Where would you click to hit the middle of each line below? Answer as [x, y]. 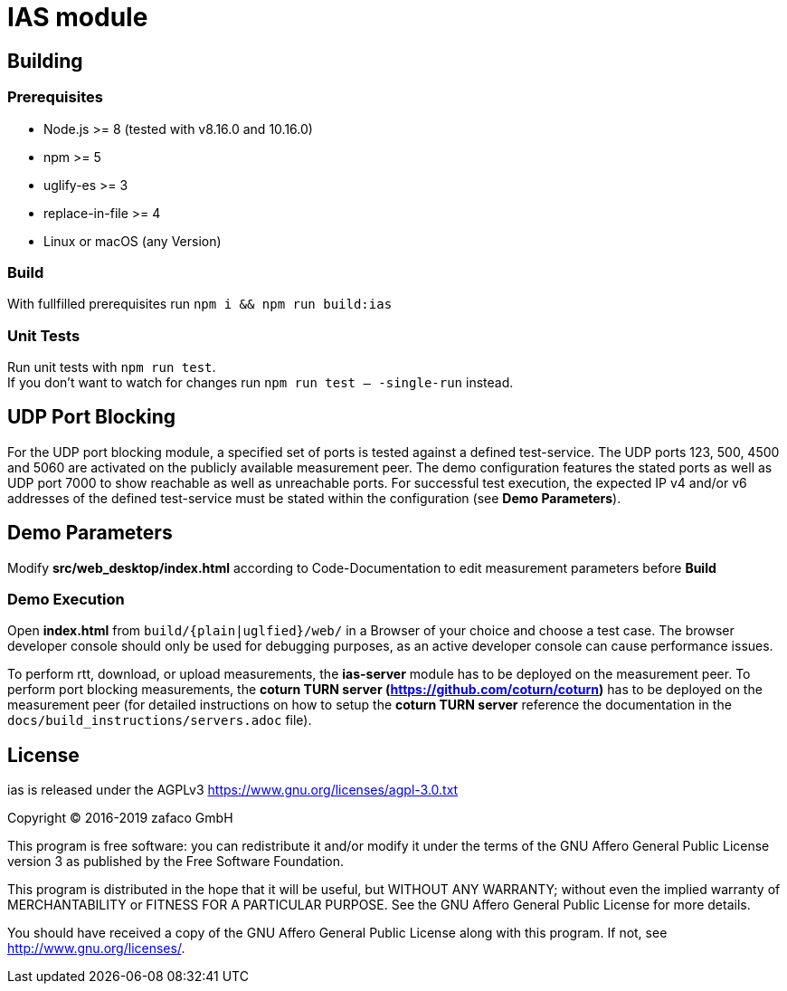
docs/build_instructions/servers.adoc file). [160, 720]
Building [45, 61]
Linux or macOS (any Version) [133, 241]
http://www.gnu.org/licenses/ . [96, 948]
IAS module [78, 17]
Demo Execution [66, 600]
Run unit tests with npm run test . [112, 367]
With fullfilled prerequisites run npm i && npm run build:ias [200, 304]
